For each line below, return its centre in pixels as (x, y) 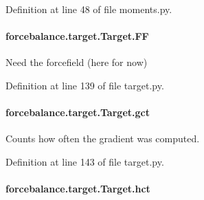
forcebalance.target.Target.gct (78, 112)
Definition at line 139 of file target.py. (85, 85)
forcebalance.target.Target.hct (78, 189)
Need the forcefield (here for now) (77, 62)
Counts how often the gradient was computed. (103, 138)
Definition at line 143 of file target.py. (85, 161)
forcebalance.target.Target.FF (77, 36)
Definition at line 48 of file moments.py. (89, 9)
